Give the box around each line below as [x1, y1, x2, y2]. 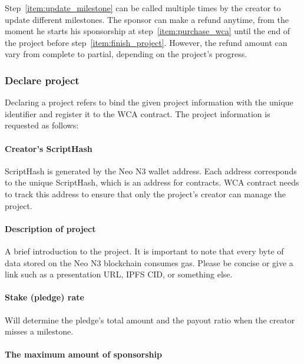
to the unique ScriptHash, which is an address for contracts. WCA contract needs [5, 176, 299, 188]
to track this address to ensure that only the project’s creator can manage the [5, 187, 286, 200]
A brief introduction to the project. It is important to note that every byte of [5, 244, 284, 257]
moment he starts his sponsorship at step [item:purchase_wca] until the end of [5, 25, 290, 37]
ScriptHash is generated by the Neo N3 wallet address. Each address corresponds [5, 164, 297, 177]
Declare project [5, 72, 80, 87]
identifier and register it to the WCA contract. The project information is [5, 107, 270, 120]
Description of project [5, 222, 96, 234]
